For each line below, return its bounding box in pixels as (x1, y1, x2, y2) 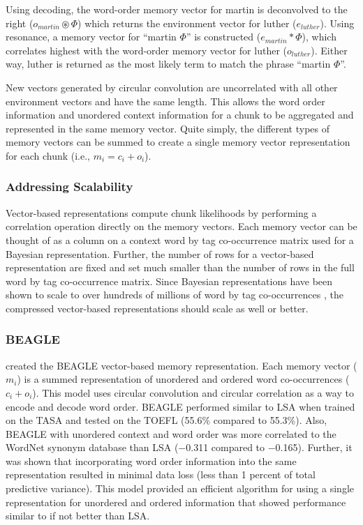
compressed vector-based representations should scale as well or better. (6, 300, 309, 315)
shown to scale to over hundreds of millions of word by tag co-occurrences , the (6, 287, 343, 302)
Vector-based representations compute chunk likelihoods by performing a (6, 205, 317, 220)
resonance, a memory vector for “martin (6, 29, 177, 44)
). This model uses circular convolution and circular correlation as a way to (32, 385, 354, 400)
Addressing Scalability (6, 178, 133, 195)
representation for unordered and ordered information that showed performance (6, 494, 346, 509)
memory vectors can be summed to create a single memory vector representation (6, 135, 350, 149)
